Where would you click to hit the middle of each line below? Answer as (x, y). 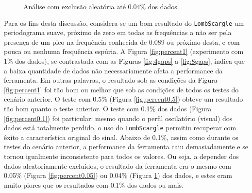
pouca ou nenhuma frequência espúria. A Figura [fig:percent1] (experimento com (124, 51)
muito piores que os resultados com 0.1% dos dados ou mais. (94, 184)
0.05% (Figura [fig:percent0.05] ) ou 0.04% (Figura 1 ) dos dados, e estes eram (118, 175)
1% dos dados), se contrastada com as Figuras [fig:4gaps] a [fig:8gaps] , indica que (124, 61)
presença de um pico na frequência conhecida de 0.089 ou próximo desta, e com (122, 42)
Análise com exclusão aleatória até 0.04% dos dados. (101, 6)
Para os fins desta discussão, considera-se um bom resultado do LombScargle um (124, 23)
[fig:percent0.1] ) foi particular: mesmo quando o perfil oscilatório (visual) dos (118, 118)
